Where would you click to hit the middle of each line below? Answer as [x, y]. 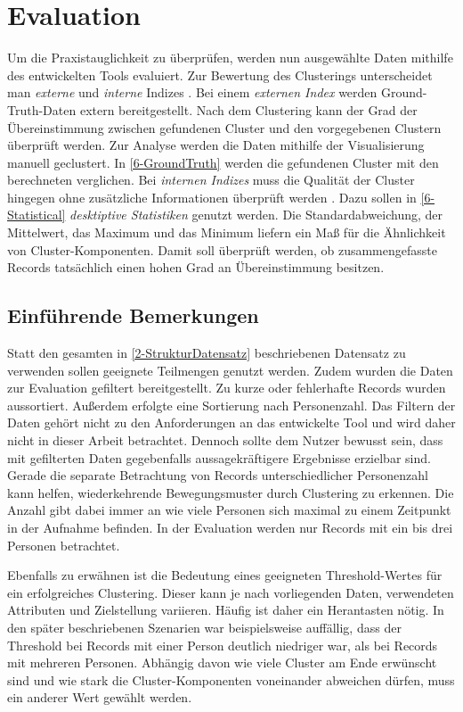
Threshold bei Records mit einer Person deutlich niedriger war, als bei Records [223, 645]
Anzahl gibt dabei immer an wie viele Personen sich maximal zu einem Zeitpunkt [229, 510]
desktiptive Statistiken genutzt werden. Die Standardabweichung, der [256, 215]
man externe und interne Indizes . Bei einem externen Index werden [192, 92]
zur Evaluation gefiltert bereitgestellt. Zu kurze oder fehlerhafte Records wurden [227, 388]
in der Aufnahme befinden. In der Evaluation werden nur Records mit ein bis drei [230, 527]
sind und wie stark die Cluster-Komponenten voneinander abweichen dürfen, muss [231, 679]
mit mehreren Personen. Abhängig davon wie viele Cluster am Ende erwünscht [222, 662]
